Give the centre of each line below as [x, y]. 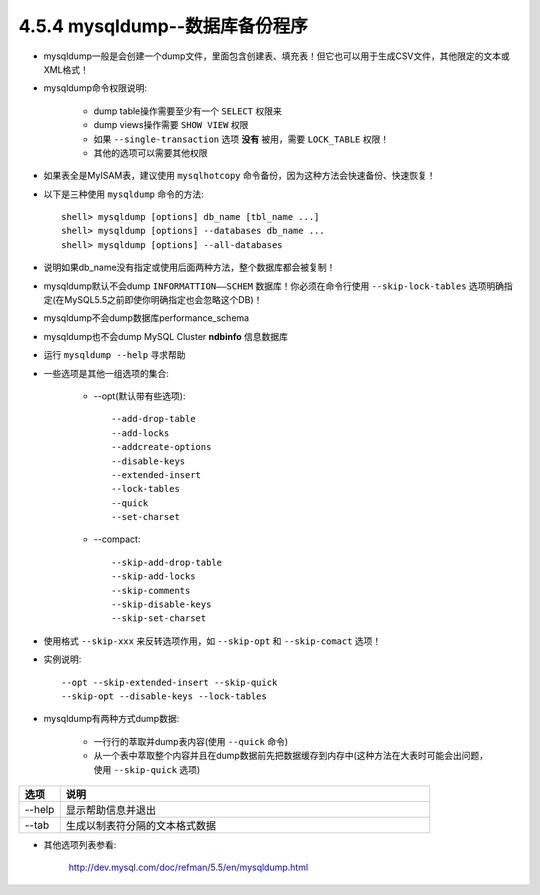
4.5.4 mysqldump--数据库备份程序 [163, 26]
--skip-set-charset [159, 618]
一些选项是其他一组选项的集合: [106, 373]
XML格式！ [66, 69]
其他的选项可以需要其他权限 [150, 152]
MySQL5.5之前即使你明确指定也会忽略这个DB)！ [163, 300]
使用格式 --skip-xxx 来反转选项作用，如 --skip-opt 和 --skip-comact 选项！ [212, 641]
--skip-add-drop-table [167, 562]
